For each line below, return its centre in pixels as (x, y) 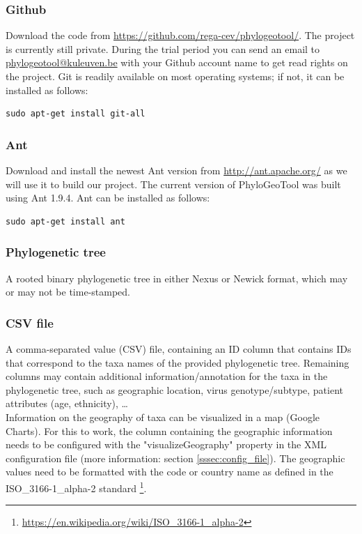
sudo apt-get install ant (65, 221)
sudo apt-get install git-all (76, 114)
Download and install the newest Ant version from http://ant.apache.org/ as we (176, 170)
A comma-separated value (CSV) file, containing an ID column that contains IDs (179, 349)
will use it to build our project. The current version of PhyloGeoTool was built (173, 184)
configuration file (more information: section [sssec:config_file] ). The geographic (175, 458)
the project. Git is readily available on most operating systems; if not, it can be (175, 76)
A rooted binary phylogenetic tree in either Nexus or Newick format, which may (177, 278)
